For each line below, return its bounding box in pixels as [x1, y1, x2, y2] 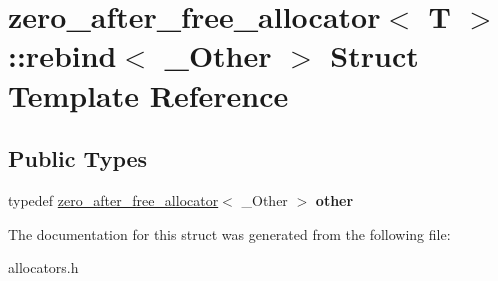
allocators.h [8, 257, 79, 278]
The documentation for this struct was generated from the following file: [8, 223, 451, 244]
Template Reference [8, 74, 289, 115]
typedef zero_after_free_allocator [8, 189, 219, 210]
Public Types [8, 143, 148, 174]
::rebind [8, 35, 117, 76]
